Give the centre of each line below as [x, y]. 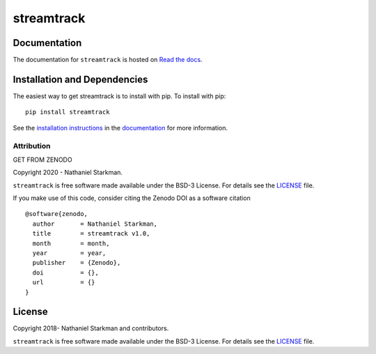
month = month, [71, 243]
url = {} [64, 283]
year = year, [69, 253]
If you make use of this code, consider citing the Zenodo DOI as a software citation [132, 198]
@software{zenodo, [57, 214]
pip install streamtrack [68, 112]
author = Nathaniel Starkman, [95, 224]
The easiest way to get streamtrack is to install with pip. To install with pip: [119, 96]
